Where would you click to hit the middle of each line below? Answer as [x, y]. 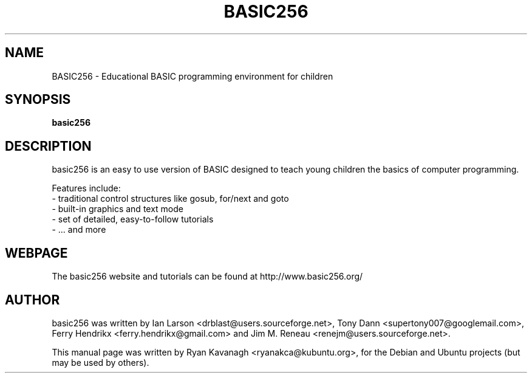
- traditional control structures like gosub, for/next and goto [170, 199]
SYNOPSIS [38, 100]
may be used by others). [101, 362]
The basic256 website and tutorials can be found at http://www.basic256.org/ [207, 277]
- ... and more [79, 230]
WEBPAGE [36, 253]
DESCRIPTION [48, 146]
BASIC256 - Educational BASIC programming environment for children [193, 76]
